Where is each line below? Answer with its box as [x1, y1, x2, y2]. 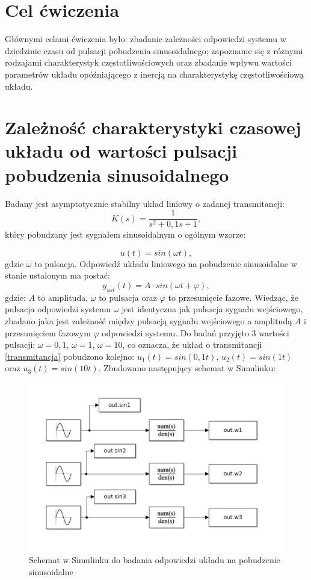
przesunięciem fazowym [5, 326, 91, 339]
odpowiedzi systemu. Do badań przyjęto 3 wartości [102, 326, 289, 339]
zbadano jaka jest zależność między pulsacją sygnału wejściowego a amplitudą [5, 315, 292, 327]
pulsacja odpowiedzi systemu [5, 303, 111, 315]
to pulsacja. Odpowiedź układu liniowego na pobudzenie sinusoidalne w [34, 257, 297, 270]
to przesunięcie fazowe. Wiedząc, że [168, 291, 298, 303]
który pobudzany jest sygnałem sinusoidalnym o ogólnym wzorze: [5, 228, 246, 241]
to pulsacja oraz [99, 291, 158, 303]
